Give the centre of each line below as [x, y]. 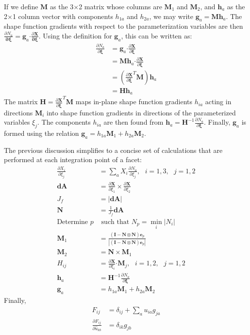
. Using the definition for [75, 35]
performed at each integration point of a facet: [73, 159]
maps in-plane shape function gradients [134, 102]
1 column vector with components [63, 16]
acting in [218, 102]
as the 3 [62, 6]
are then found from [133, 122]
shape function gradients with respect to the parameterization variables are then [124, 26]
